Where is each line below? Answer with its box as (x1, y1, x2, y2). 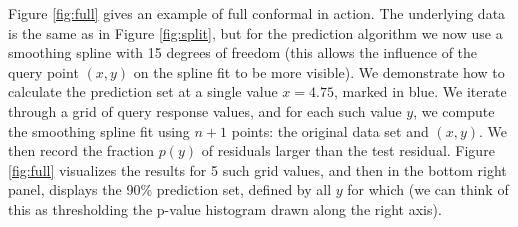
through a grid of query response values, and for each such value (8, 100, 402, 121)
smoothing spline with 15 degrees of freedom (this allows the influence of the (8, 42, 478, 63)
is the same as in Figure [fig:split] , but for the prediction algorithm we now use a (8, 22, 503, 43)
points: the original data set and (231, 120, 429, 141)
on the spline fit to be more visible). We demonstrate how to (133, 61, 505, 82)
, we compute (413, 100, 495, 121)
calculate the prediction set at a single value (8, 81, 278, 102)
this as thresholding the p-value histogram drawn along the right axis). (8, 198, 442, 219)
